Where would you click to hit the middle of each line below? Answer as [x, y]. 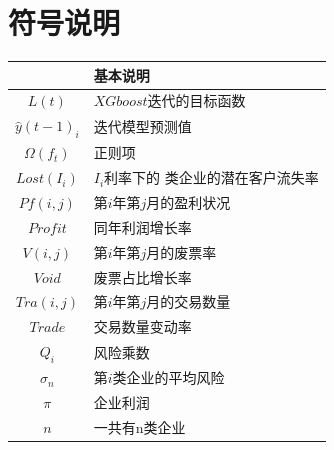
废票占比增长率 [142, 276]
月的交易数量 [188, 301]
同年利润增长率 [142, 226]
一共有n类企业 [139, 426]
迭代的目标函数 [196, 100]
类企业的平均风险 [168, 377]
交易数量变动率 [142, 326]
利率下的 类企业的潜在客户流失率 [211, 177]
